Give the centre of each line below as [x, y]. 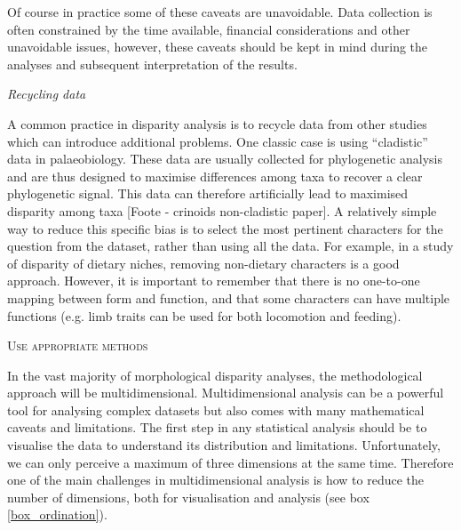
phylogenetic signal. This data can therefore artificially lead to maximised [208, 193]
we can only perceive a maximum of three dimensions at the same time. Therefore [230, 462]
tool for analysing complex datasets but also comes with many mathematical [216, 410]
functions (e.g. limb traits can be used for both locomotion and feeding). [204, 315]
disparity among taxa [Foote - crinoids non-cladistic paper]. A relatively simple [222, 210]
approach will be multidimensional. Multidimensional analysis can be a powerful [226, 393]
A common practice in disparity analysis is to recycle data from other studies [217, 123]
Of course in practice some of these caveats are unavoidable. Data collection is [220, 12]
